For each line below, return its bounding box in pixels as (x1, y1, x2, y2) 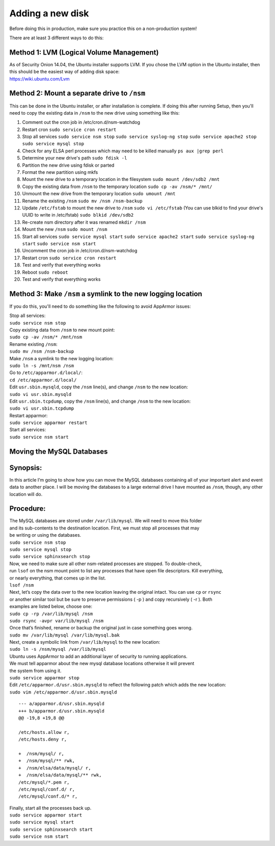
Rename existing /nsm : (9, 341, 58, 347)
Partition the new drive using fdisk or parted (22, 162, 115, 168)
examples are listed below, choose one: (9, 603, 93, 610)
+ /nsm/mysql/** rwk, (18, 758, 75, 764)
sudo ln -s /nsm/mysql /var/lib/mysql (9, 646, 106, 652)
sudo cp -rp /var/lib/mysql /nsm (9, 611, 93, 617)
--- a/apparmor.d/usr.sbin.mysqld (18, 701, 104, 707)
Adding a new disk (9, 8, 89, 19)
